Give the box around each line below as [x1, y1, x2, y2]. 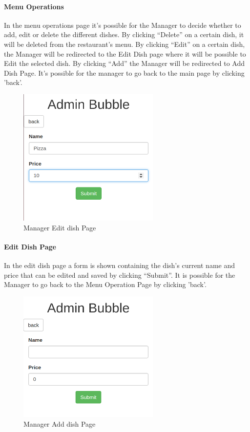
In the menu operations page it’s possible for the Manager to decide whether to [4, 20, 241, 30]
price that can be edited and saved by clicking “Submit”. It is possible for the [4, 269, 235, 280]
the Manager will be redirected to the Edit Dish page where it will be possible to [4, 48, 246, 59]
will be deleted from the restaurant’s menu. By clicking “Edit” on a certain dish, [4, 39, 245, 49]
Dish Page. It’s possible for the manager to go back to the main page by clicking [4, 67, 245, 78]
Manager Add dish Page [23, 418, 96, 429]
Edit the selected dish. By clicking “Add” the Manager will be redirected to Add [4, 58, 245, 68]
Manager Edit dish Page [23, 222, 96, 232]
